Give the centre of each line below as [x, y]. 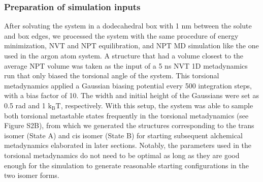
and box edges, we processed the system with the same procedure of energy [121, 35]
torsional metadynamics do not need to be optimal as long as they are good [122, 155]
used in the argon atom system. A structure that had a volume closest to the [124, 55]
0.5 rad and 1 [25, 105]
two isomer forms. [32, 175]
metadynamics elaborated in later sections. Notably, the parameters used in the [128, 145]
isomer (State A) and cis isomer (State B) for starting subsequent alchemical [123, 135]
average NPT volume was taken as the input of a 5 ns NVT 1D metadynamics [126, 65]
